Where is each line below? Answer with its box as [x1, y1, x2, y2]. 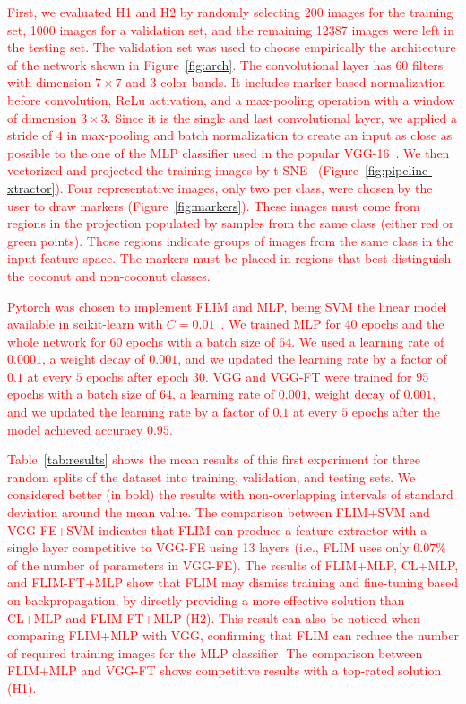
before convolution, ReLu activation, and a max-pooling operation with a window [7, 90, 455, 109]
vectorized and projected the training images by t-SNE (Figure [7, 161, 358, 180]
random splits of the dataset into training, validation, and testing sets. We [7, 467, 416, 486]
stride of [7, 126, 53, 145]
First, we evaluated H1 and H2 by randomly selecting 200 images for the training [7, 3, 453, 21]
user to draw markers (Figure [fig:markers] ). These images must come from [7, 196, 420, 215]
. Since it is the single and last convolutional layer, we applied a [107, 108, 458, 127]
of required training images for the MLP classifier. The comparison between [7, 643, 423, 662]
